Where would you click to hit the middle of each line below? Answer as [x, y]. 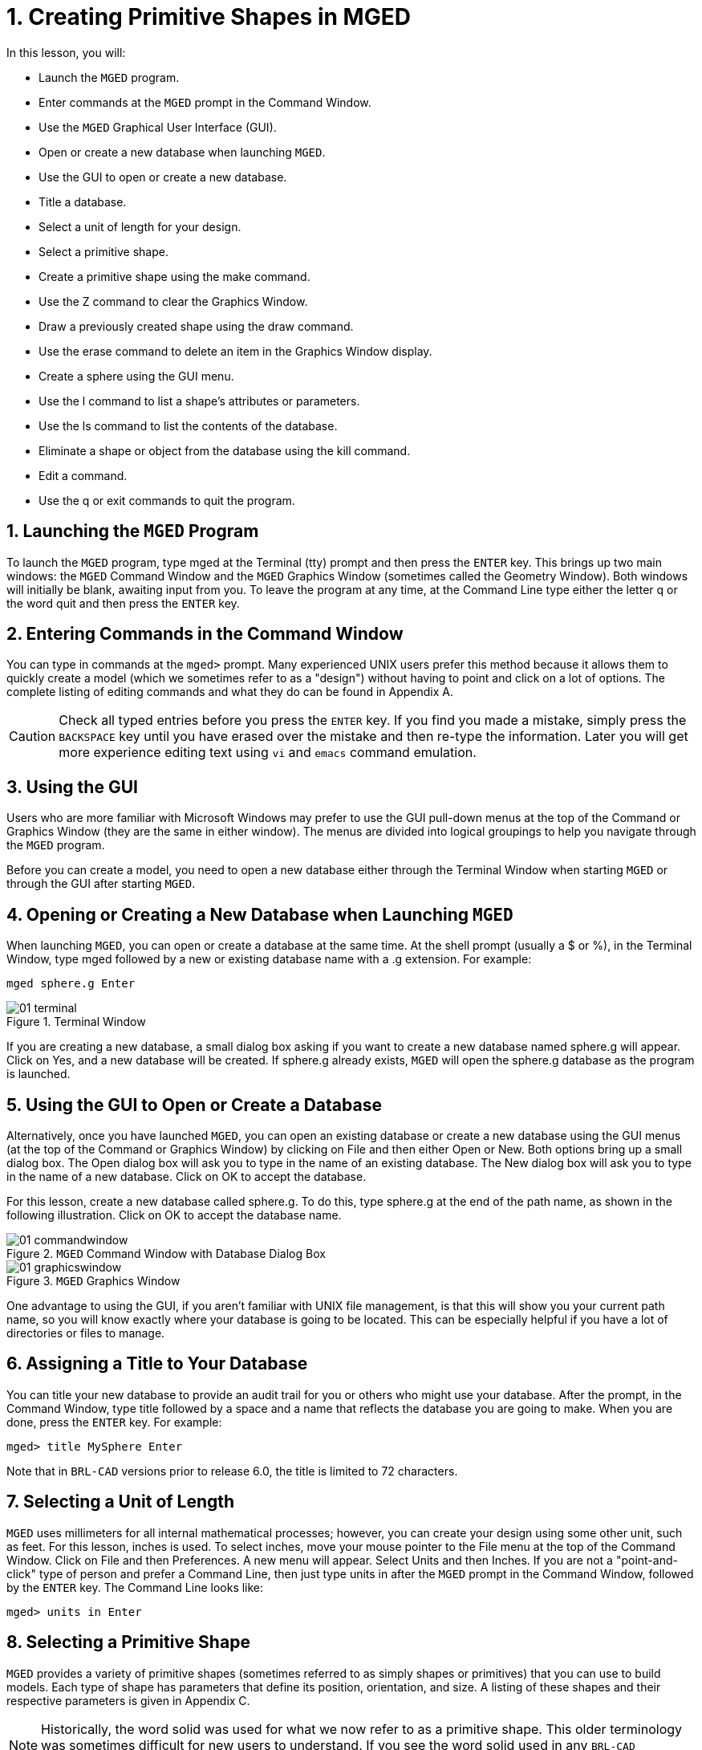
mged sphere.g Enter [71, 984]
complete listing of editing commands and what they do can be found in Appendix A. [230, 692]
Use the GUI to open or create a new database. [163, 177]
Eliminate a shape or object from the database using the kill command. [225, 450]
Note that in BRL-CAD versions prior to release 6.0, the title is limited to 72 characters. [232, 1471]
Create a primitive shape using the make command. [174, 276]
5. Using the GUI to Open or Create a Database [194, 1105]
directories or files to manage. [86, 1333]
